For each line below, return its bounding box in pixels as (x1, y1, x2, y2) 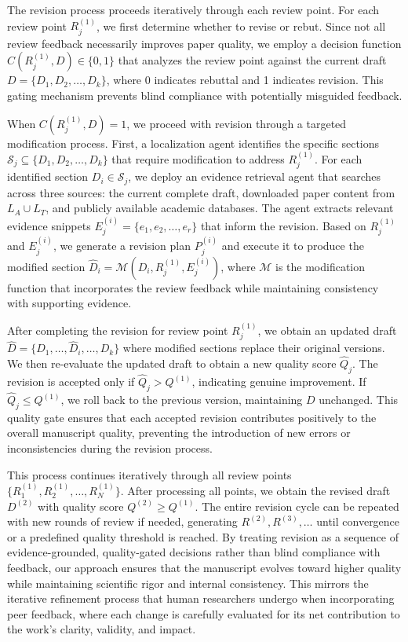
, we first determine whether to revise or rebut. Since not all (97, 17, 386, 34)
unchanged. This (319, 391, 399, 408)
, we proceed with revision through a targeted (126, 115, 347, 131)
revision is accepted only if (7, 373, 135, 390)
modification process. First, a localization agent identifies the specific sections (7, 134, 380, 151)
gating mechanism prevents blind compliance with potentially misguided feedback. (7, 87, 403, 104)
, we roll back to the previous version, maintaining (60, 391, 303, 408)
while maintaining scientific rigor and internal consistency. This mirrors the (7, 574, 369, 591)
